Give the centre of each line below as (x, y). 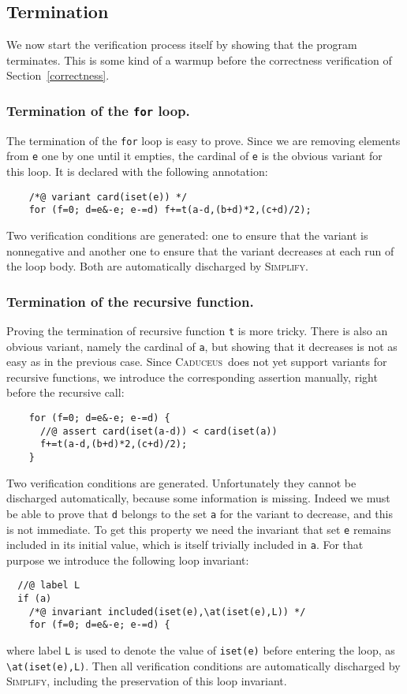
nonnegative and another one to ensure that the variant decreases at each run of (200, 250)
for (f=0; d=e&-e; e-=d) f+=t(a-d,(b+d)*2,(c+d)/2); (170, 210)
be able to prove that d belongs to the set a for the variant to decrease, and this (200, 513)
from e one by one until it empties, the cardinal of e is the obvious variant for (194, 156)
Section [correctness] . (58, 75)
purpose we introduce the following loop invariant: (128, 560)
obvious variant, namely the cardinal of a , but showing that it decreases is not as (202, 346)
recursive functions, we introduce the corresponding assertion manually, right (192, 377)
